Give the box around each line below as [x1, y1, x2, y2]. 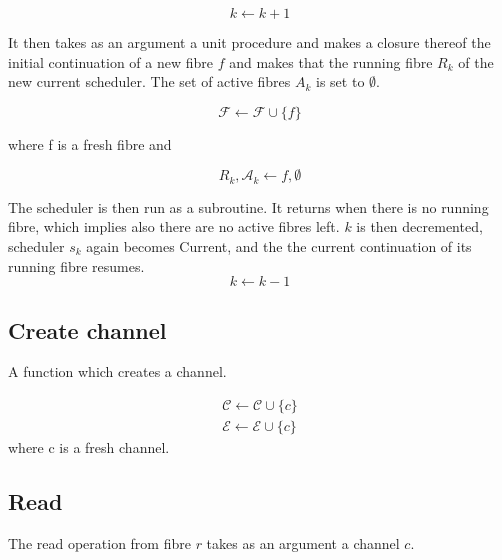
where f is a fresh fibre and [8, 133, 172, 154]
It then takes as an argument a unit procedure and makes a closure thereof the [8, 32, 491, 52]
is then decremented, [356, 216, 483, 237]
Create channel [8, 314, 167, 345]
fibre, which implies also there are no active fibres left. [8, 216, 340, 237]
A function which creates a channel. [8, 361, 227, 382]
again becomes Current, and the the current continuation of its [86, 236, 472, 257]
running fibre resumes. [8, 255, 145, 276]
